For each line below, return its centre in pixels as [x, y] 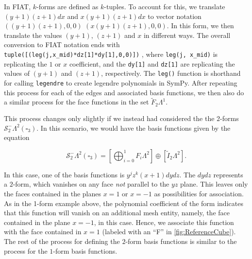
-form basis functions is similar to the [181, 241]
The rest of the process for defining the [62, 241]
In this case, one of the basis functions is [64, 174]
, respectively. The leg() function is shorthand [171, 73]
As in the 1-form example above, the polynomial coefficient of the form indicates [124, 203]
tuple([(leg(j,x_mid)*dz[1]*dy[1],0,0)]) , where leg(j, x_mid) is [111, 54]
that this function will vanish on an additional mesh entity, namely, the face [117, 213]
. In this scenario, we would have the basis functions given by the [134, 128]
